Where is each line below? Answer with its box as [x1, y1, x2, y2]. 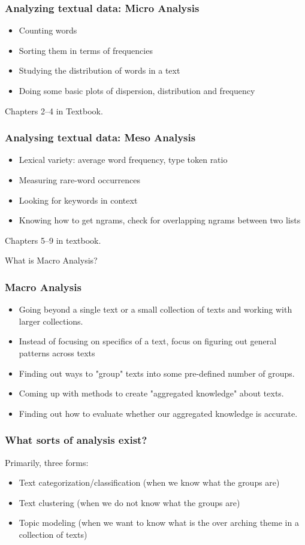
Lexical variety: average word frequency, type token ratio [19, 153, 228, 166]
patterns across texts [19, 346, 95, 359]
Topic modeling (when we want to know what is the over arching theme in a [19, 516, 299, 529]
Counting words [19, 24, 77, 37]
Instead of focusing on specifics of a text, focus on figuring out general [19, 335, 277, 347]
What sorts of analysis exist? [5, 432, 147, 447]
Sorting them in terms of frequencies [19, 44, 153, 56]
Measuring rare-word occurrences [19, 174, 141, 186]
